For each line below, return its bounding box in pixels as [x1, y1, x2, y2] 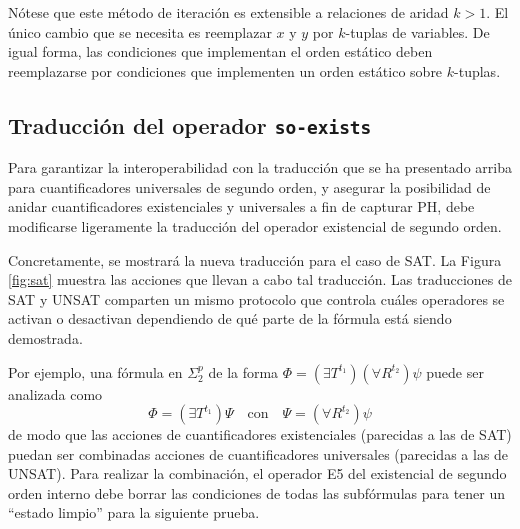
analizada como [8, 383, 103, 404]
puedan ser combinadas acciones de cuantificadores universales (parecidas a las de [8, 443, 509, 464]
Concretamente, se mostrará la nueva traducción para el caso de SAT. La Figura [8, 249, 502, 270]
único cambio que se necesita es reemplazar [8, 21, 272, 42]
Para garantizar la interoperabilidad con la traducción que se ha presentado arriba [8, 157, 512, 178]
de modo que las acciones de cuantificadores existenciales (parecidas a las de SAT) [8, 424, 512, 445]
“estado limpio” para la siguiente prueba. [8, 502, 260, 523]
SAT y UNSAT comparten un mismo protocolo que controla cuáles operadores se [8, 288, 505, 309]
